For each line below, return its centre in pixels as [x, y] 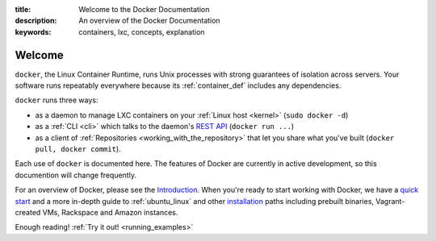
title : [23, 9]
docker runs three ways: [57, 100]
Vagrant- [390, 201]
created [28, 212]
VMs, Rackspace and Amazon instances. [110, 212]
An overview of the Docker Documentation [150, 21]
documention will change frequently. [76, 175]
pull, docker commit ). [78, 149]
